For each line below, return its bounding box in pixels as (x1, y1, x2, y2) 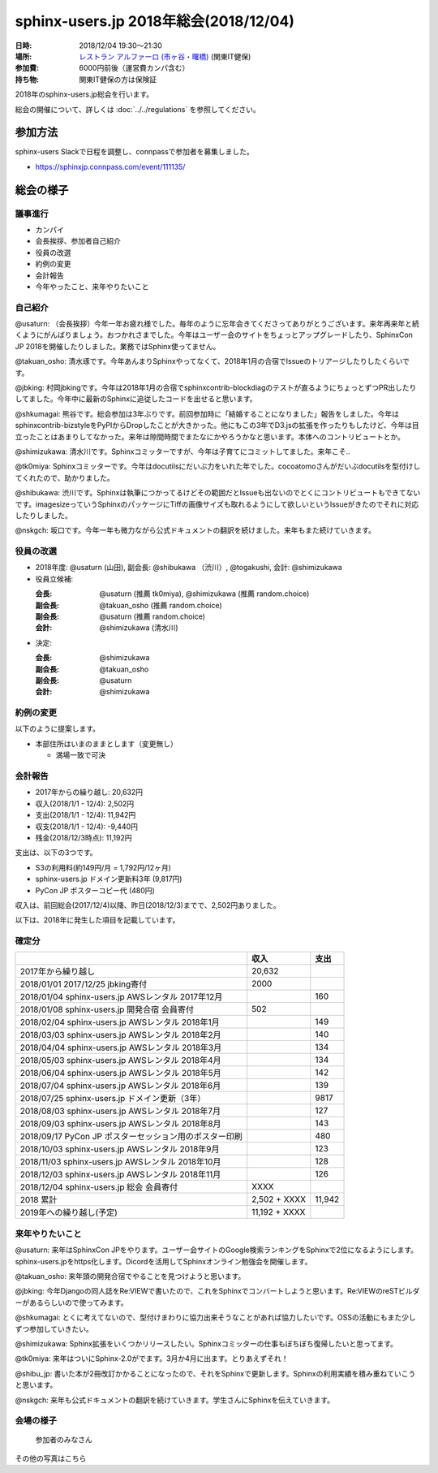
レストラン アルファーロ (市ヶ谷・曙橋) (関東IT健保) (79, 51, 251, 61)
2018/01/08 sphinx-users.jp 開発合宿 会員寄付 (19, 1004, 195, 1015)
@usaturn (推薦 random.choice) (99, 611, 206, 621)
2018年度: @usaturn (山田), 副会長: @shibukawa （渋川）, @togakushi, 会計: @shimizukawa (35, 563, 342, 572)
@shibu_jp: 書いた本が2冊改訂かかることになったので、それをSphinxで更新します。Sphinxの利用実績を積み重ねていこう (15, 1368, 416, 1378)
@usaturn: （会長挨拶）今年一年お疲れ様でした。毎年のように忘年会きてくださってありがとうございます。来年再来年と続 (15, 319, 419, 329)
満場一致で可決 (55, 750, 105, 760)
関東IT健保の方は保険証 (79, 74, 157, 84)
